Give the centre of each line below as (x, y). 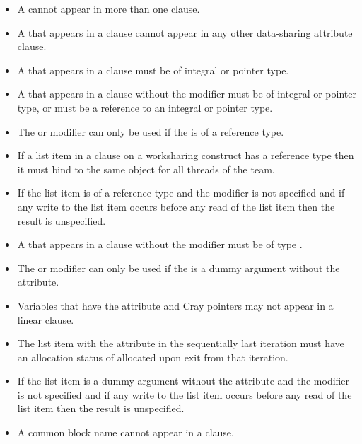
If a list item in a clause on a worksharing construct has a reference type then (186, 155)
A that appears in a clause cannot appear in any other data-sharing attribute (185, 32)
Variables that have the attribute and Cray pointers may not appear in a (175, 305)
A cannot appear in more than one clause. (109, 8)
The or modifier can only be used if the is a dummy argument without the (179, 268)
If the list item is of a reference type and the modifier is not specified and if (181, 193)
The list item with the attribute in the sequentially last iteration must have (181, 343)
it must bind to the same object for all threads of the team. (146, 169)
